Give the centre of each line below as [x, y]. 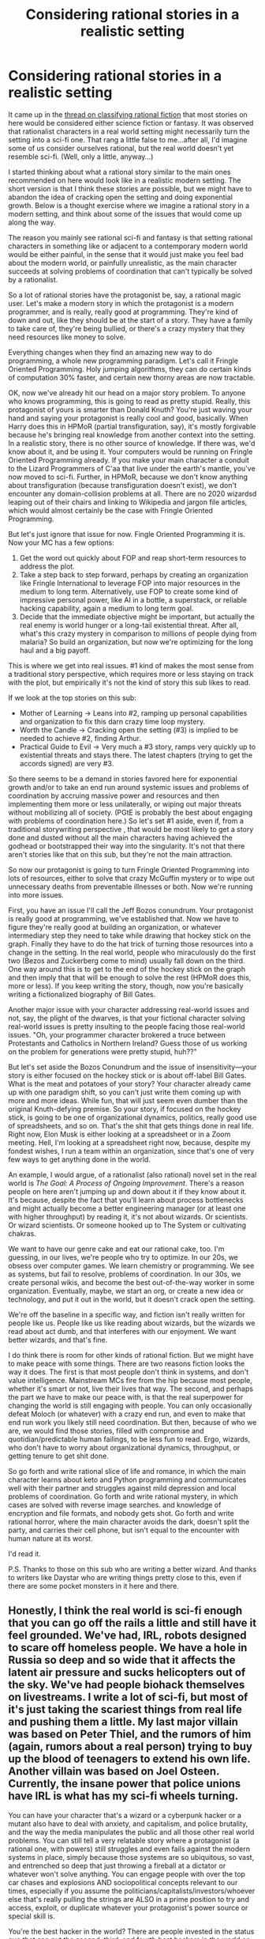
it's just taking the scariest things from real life [125, 1710]
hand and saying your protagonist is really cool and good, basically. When [128, 418]
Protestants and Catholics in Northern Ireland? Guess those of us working [128, 1043]
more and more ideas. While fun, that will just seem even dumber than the [128, 1100]
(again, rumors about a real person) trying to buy [130, 1746]
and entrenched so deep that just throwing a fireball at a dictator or [117, 1865]
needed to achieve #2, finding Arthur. [80, 738]
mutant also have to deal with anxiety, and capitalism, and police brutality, [128, 1824]
